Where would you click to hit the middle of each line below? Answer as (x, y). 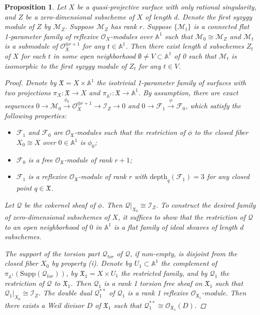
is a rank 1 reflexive (158, 293)
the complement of (189, 263)
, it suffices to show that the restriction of (182, 217)
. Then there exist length (163, 46)
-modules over (132, 36)
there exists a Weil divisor (44, 305)
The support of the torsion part (52, 253)
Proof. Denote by (31, 83)
